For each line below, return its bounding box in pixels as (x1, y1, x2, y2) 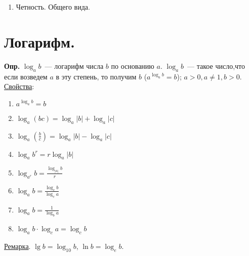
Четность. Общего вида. (16, 2, 90, 12)
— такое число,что (187, 60, 245, 71)
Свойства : (4, 81, 34, 92)
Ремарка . (4, 241, 31, 251)
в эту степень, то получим (56, 71, 137, 81)
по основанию (111, 60, 154, 71)
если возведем (4, 71, 48, 81)
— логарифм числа (45, 60, 104, 71)
